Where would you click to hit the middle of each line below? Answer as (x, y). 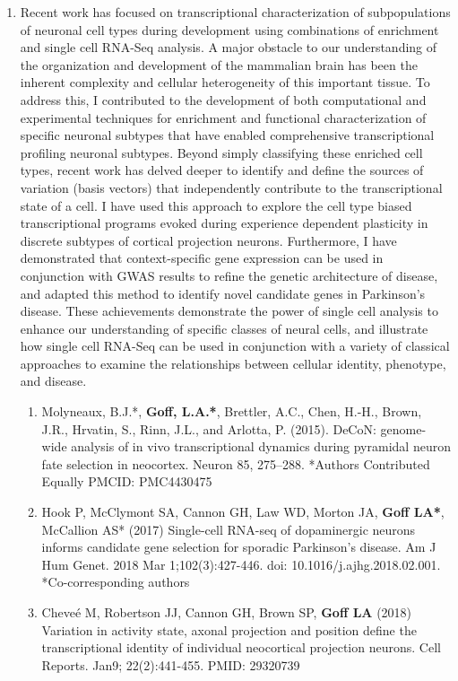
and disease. (53, 381)
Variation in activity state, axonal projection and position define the (229, 629)
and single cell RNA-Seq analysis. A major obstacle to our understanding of (229, 47)
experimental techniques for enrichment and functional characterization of (223, 117)
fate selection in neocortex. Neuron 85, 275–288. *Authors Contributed (236, 463)
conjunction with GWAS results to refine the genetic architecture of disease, (229, 275)
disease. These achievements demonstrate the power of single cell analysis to (229, 311)
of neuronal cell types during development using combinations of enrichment (229, 29)
